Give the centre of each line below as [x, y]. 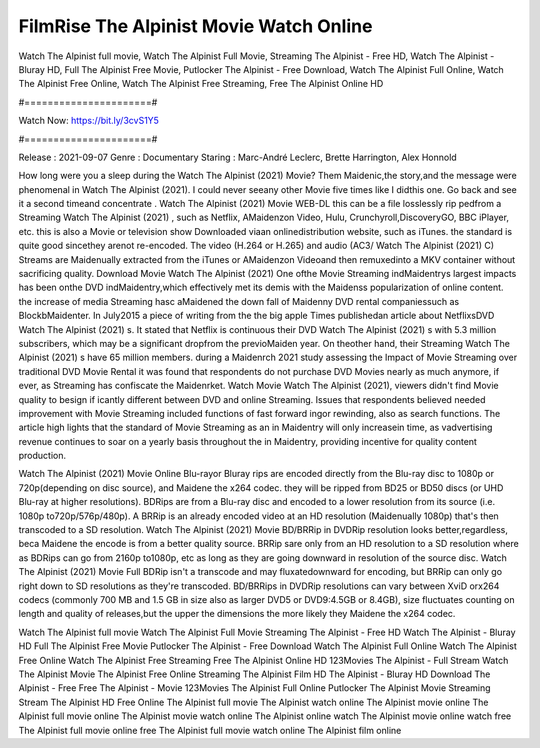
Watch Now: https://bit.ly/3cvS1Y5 [89, 121]
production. [42, 456]
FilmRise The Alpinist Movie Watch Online [195, 26]
